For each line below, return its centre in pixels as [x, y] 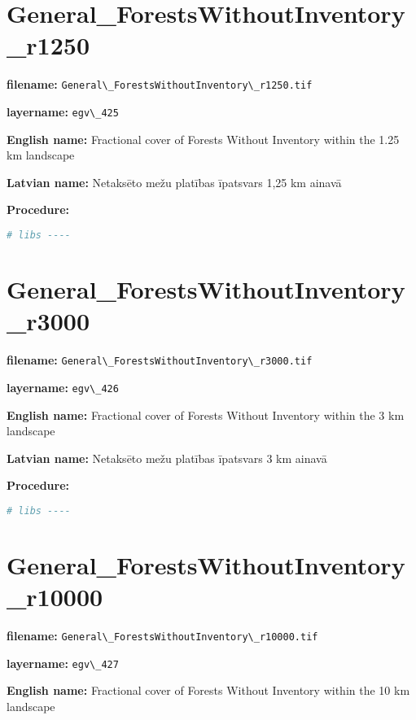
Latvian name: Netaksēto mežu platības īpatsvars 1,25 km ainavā [174, 182]
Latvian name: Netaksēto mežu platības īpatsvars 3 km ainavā [167, 458]
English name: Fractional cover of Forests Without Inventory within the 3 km [206, 415]
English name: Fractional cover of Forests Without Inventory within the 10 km [208, 690]
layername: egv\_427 [63, 663]
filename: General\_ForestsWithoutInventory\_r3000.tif [160, 360]
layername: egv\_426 [63, 387]
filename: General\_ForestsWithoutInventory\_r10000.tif [162, 636]
